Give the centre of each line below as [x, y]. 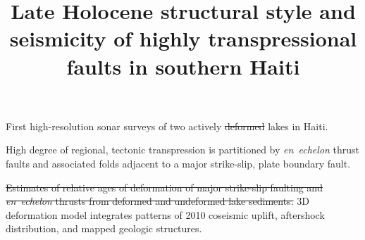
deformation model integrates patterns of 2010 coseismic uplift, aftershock [165, 214]
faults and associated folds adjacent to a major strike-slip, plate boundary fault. [178, 163]
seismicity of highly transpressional [183, 38]
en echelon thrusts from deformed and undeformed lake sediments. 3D [157, 201]
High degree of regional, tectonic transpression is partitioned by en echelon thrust [183, 150]
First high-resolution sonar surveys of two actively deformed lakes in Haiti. [167, 126]
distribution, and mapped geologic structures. [104, 228]
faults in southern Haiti [183, 66]
